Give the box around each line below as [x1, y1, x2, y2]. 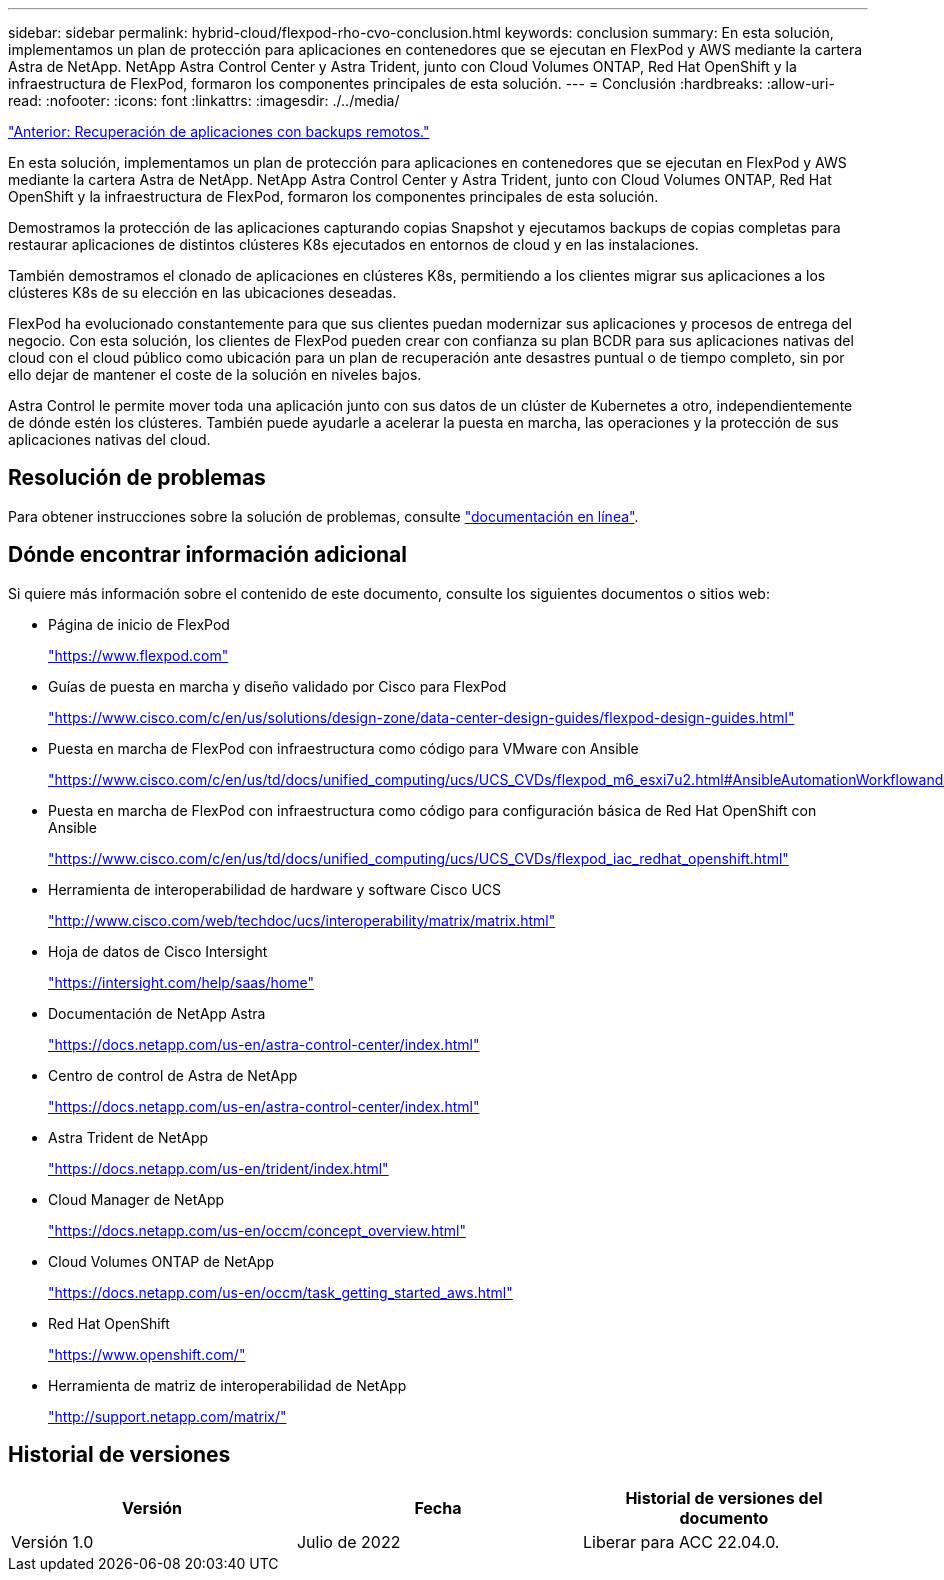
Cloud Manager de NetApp [48, 1190, 225, 1208]
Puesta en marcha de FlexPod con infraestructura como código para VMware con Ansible [48, 739, 639, 757]
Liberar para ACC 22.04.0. [582, 1531, 780, 1552]
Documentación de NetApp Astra [48, 1004, 266, 1022]
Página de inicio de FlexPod [48, 615, 230, 633]
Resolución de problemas [8, 465, 266, 491]
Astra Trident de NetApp [48, 1128, 209, 1146]
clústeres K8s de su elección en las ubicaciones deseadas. [8, 284, 397, 301]
